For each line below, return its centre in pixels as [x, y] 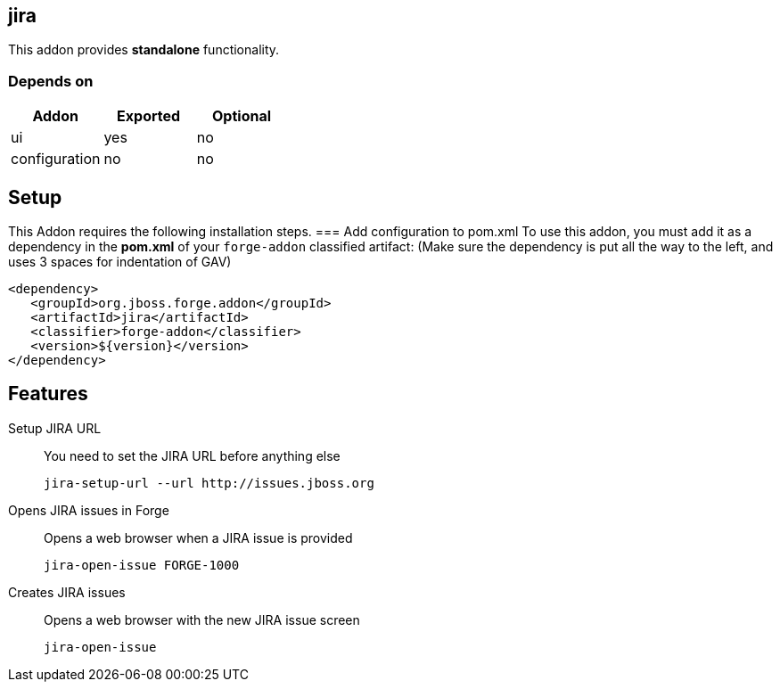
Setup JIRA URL [55, 428]
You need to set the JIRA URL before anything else [192, 455]
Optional [242, 116]
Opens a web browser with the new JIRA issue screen [202, 619]
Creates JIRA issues [67, 592]
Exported [149, 116]
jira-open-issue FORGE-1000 [142, 565]
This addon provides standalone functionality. [144, 50]
